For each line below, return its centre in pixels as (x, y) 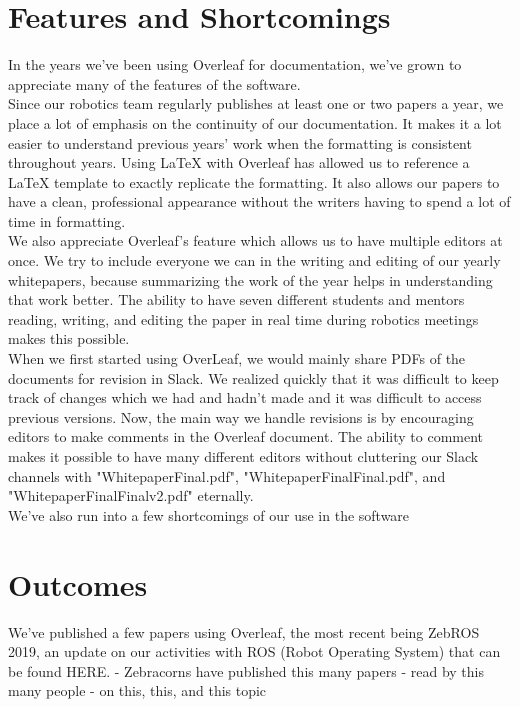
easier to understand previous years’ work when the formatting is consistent (240, 142)
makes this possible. (69, 338)
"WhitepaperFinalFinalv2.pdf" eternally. (131, 495)
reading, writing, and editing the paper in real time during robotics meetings (243, 318)
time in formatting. (67, 220)
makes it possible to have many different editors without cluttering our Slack (243, 456)
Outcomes (78, 583)
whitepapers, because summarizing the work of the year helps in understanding (250, 279)
